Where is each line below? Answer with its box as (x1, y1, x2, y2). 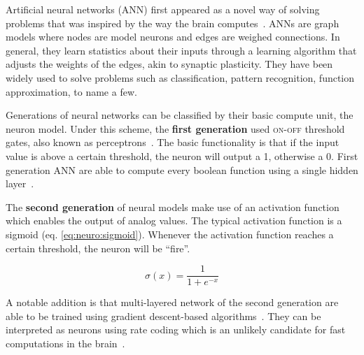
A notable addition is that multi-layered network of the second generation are (6, 295, 339, 310)
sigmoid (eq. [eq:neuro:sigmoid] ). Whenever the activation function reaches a (6, 226, 334, 241)
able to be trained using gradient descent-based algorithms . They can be (6, 308, 321, 323)
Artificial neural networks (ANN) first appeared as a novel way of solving (6, 2, 320, 16)
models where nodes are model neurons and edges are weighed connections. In (6, 29, 340, 44)
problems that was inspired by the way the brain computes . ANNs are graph (6, 15, 339, 30)
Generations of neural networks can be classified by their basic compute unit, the (6, 108, 353, 122)
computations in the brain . (6, 335, 125, 350)
